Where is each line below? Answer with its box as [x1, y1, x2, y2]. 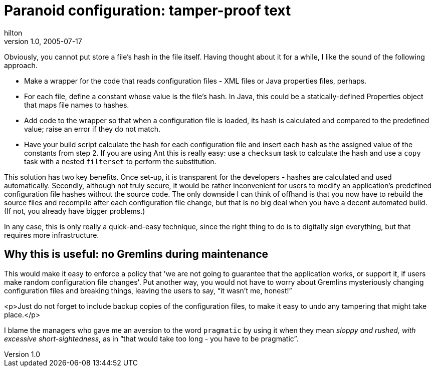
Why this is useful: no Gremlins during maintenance [4, 248, 269, 261]
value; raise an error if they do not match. [24, 124, 161, 133]
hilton [4, 28, 23, 37]
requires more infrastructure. [4, 230, 99, 239]
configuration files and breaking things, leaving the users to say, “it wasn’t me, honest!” [4, 286, 292, 295]
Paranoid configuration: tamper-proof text [4, 2, 291, 19]
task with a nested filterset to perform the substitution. [24, 157, 216, 166]
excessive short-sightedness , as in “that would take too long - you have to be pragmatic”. [4, 334, 299, 343]
